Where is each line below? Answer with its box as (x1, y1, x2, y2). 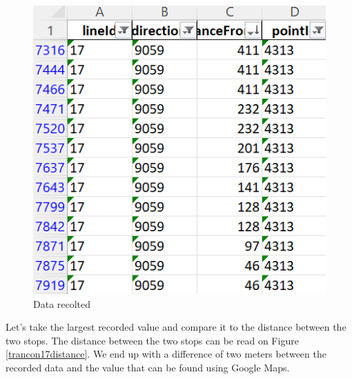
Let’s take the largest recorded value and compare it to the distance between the (6, 320, 346, 334)
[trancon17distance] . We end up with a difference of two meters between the (6, 347, 326, 361)
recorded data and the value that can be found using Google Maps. (6, 360, 290, 375)
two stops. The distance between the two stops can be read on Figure (6, 333, 299, 347)
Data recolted (33, 296, 91, 311)
